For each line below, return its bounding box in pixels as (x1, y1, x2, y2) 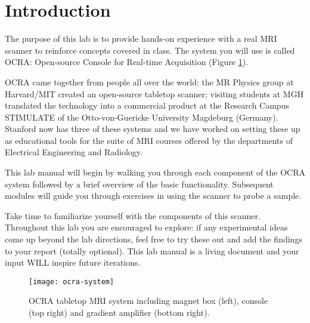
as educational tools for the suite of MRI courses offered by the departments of (5, 134, 293, 146)
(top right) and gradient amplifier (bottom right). (29, 306, 210, 319)
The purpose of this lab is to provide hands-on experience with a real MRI (5, 32, 277, 45)
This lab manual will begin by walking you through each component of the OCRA (5, 166, 305, 179)
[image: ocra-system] (29, 277, 114, 286)
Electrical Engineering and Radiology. (5, 146, 142, 158)
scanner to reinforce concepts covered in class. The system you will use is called (5, 44, 295, 56)
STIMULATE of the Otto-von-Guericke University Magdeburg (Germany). (5, 110, 278, 123)
